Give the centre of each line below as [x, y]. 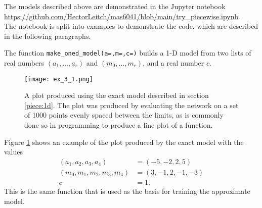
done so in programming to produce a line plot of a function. [119, 125]
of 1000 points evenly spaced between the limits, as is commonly [124, 115]
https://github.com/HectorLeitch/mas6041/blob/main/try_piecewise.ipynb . [122, 16]
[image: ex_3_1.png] [59, 79]
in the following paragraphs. [48, 36]
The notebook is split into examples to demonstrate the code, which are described [131, 26]
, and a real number [173, 63]
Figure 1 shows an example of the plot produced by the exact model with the [124, 142]
